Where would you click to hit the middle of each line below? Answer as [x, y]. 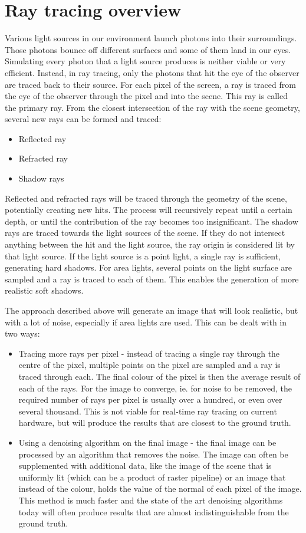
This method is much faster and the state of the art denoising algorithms [151, 500]
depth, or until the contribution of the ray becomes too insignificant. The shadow [152, 221]
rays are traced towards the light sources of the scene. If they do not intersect [145, 233]
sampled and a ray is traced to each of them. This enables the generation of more [152, 279]
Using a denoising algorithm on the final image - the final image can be [147, 442]
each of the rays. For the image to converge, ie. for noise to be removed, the [155, 388]
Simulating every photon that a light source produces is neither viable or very [145, 61]
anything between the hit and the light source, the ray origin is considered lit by [150, 244]
